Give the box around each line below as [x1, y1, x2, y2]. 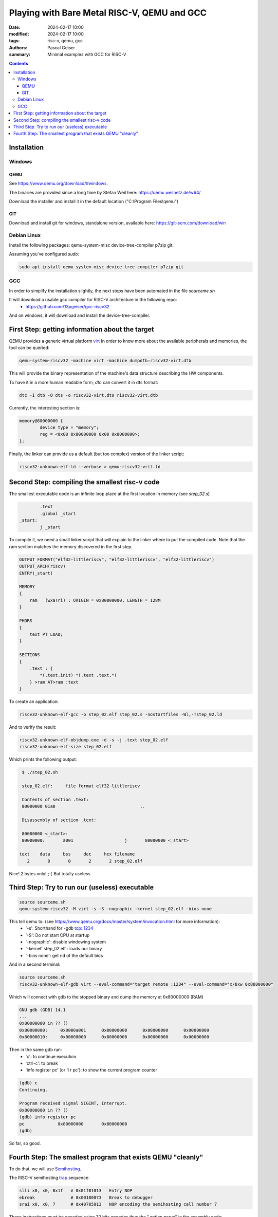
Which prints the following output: [9, 756, 77, 762]
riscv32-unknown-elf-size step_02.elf [19, 744, 112, 750]
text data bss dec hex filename [19, 851, 135, 857]
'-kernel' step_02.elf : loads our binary [25, 946, 102, 952]
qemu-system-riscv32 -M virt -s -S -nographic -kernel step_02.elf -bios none [19, 906, 212, 911]
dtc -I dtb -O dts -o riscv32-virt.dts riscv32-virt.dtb [19, 392, 158, 398]
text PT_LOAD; [29, 632, 63, 637]
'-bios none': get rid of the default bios [25, 952, 103, 959]
